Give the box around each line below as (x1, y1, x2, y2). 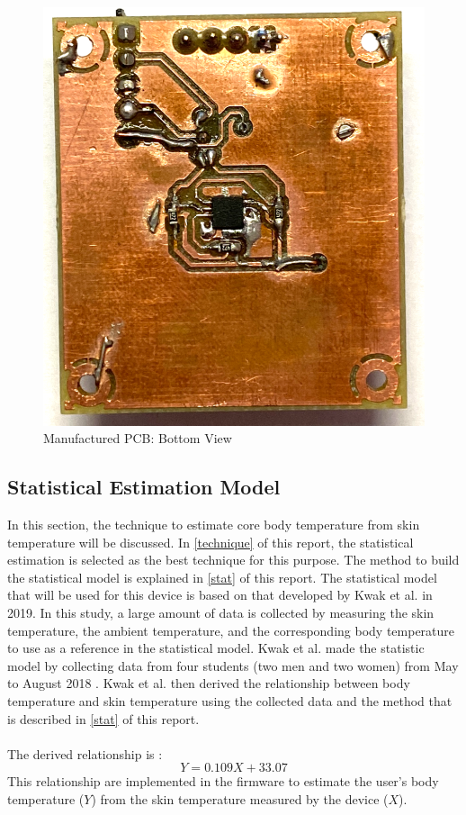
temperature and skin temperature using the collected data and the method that (7, 691, 453, 710)
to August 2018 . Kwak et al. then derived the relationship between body (7, 674, 410, 693)
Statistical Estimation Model (7, 473, 281, 501)
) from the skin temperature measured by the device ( (91, 789, 389, 808)
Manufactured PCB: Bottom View (43, 429, 232, 448)
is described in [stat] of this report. (7, 709, 200, 728)
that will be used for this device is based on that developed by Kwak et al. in (7, 585, 433, 604)
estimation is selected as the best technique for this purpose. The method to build (7, 550, 460, 569)
